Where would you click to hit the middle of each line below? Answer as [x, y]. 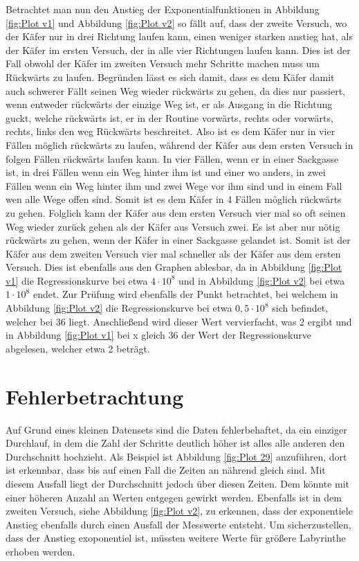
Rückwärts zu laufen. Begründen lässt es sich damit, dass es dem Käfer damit [170, 77]
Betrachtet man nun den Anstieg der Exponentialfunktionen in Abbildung [163, 9]
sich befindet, [300, 308]
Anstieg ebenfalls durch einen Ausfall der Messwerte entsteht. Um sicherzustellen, [178, 524]
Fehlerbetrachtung [94, 396]
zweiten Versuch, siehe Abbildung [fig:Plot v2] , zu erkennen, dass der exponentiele [179, 511]
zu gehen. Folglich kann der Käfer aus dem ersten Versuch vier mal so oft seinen [176, 212]
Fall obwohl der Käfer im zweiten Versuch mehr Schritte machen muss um [163, 63]
